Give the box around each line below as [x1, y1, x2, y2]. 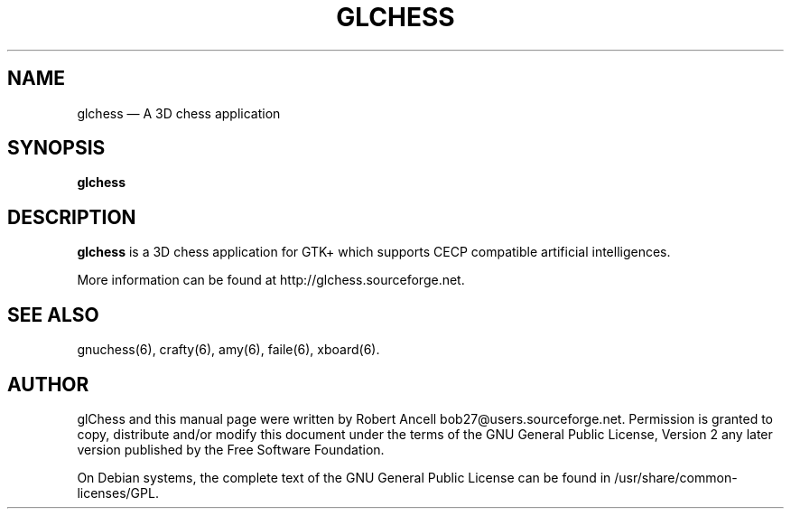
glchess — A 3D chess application [77, 105, 281, 121]
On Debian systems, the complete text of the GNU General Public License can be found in [77, 469, 611, 485]
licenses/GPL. [77, 484, 159, 501]
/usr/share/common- [614, 469, 738, 485]
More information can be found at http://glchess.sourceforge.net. [77, 272, 465, 288]
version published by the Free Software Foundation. [77, 441, 385, 457]
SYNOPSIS [7, 136, 106, 160]
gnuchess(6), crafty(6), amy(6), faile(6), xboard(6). [77, 342, 380, 358]
